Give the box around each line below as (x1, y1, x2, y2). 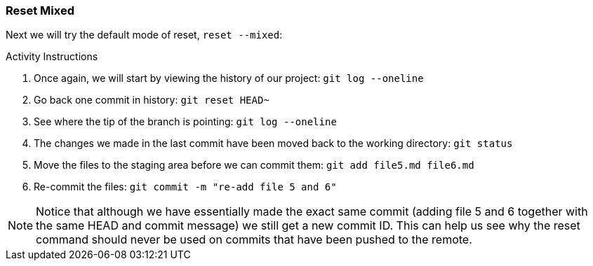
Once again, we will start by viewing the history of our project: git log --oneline (34, 72, 424, 85)
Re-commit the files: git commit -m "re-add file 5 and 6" (34, 181, 337, 193)
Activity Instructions (6, 50, 98, 63)
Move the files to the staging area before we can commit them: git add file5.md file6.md (34, 159, 474, 171)
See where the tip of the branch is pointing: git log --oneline (34, 115, 337, 128)
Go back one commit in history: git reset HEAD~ (34, 94, 269, 106)
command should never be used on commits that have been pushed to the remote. (36, 232, 472, 247)
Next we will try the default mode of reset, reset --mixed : (6, 29, 283, 41)
